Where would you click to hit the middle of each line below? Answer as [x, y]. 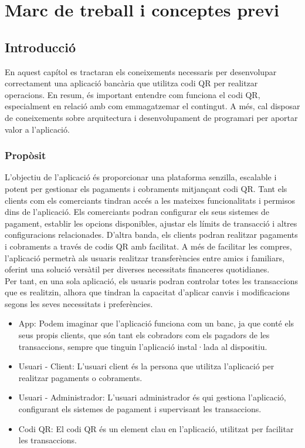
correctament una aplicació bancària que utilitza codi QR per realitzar [131, 83]
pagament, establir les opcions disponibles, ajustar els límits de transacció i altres [151, 223]
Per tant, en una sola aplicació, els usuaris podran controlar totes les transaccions [151, 280]
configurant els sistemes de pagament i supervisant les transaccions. [140, 409]
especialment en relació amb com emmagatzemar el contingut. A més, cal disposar [152, 106]
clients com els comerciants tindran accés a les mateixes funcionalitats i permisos [150, 200]
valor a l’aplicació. [37, 129]
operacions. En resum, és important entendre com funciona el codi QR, [133, 94]
